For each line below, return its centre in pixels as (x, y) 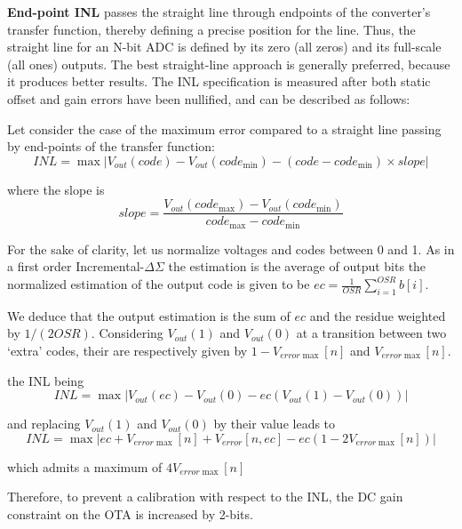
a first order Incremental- (76, 266)
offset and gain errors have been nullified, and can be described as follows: (209, 98)
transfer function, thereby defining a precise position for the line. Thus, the (211, 29)
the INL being (46, 380)
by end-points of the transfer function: (111, 146)
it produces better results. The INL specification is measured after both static (219, 81)
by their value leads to (275, 424)
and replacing (44, 424)
